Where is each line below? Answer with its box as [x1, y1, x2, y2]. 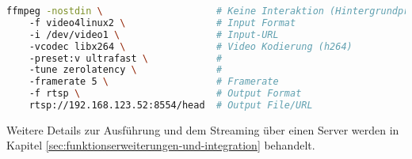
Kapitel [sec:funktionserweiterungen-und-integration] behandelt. [6, 137, 315, 153]
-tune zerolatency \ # [29, 64, 223, 76]
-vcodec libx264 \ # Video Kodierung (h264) [29, 40, 353, 52]
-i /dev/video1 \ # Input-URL [29, 28, 279, 40]
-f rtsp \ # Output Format [29, 88, 302, 100]
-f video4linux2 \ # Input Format [29, 17, 296, 28]
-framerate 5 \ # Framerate [29, 76, 279, 88]
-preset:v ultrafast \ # [29, 52, 223, 64]
